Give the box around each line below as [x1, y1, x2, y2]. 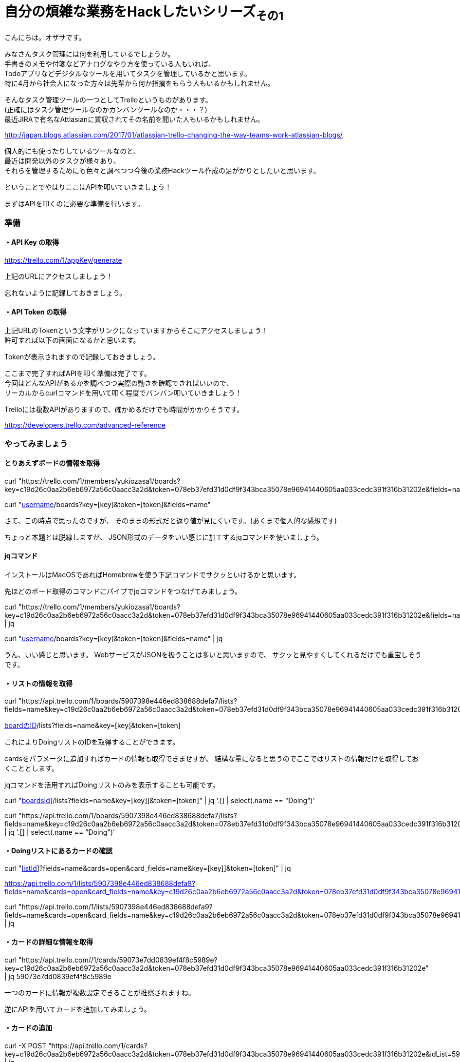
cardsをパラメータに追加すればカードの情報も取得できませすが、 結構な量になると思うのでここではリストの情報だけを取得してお [4, 754, 419, 763]
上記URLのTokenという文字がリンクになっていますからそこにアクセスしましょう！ [4, 326, 269, 335]
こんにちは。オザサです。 [4, 33, 86, 42]
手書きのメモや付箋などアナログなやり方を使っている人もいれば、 [4, 59, 215, 68]
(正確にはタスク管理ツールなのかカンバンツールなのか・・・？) [4, 105, 207, 114]
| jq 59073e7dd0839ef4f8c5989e [4, 972, 111, 981]
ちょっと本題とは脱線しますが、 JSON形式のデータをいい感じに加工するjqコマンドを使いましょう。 [4, 532, 324, 541]
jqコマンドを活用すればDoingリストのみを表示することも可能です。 [4, 781, 220, 789]
